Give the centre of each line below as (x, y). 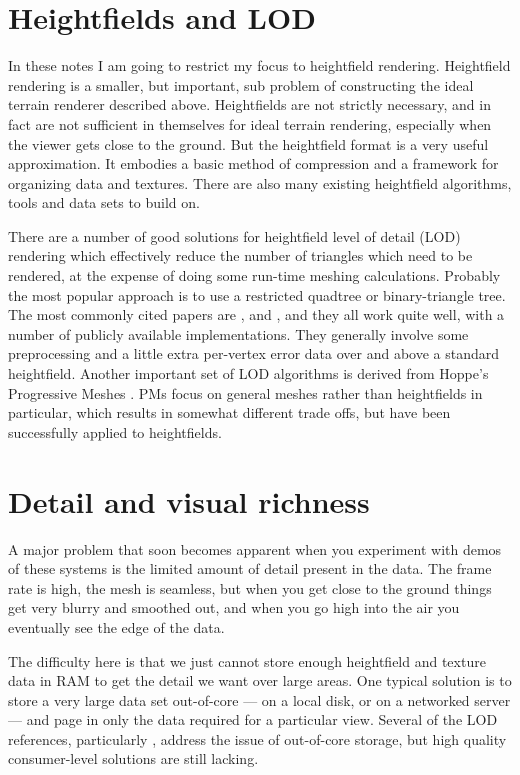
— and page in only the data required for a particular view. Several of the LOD (253, 719)
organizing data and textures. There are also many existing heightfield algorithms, (260, 182)
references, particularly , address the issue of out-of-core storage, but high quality (257, 738)
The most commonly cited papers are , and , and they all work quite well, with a (256, 314)
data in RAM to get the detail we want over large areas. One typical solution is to (260, 680)
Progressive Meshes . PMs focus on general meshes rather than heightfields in (245, 392)
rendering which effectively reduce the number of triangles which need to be (240, 255)
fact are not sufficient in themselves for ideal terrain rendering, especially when (250, 123)
